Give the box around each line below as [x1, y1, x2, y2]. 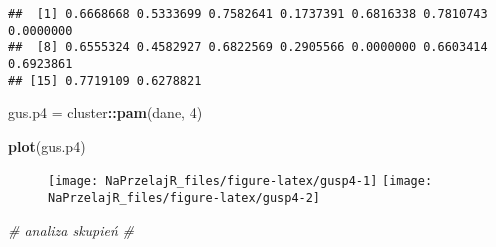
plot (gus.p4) [8, 135, 86, 156]
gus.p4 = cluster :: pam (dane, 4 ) [8, 102, 203, 123]
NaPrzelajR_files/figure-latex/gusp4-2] [48, 191, 321, 206]
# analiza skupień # [8, 219, 134, 240]
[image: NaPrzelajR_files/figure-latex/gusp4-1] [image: [48, 174, 433, 189]
